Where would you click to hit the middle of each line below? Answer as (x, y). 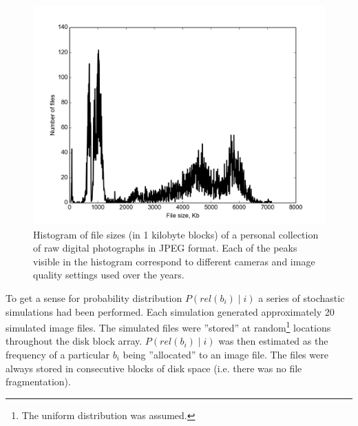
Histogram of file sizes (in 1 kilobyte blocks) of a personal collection (176, 234)
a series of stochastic (302, 297)
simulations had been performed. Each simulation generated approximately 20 (170, 311)
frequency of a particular (58, 354)
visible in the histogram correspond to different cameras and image (174, 261)
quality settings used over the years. (109, 275)
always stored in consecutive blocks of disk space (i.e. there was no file (154, 368)
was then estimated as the (273, 341)
